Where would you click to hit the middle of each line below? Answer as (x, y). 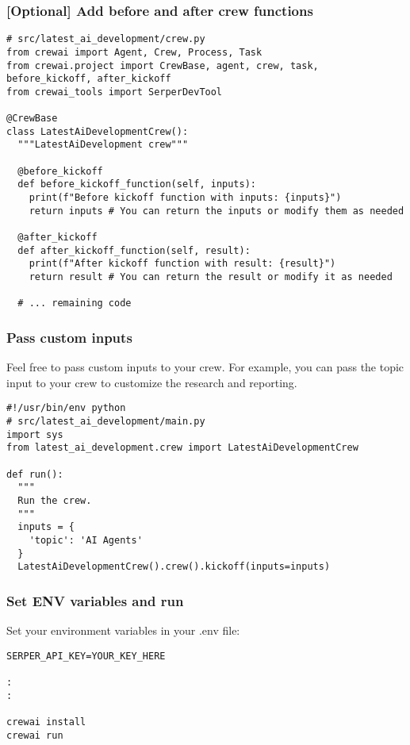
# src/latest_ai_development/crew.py (106, 39)
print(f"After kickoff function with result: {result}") (182, 264)
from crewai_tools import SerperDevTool (115, 92)
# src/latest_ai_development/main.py (106, 422)
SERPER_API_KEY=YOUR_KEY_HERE (86, 656)
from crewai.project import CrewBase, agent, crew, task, (163, 65)
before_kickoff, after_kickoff (89, 79)
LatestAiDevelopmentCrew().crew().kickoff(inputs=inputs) (174, 567)
